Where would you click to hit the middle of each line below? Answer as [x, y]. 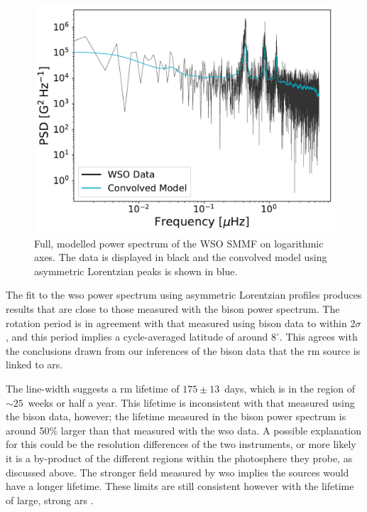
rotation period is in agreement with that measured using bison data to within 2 [181, 322]
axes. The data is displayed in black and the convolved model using [181, 257]
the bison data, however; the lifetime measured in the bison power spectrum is [176, 416]
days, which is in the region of [290, 388]
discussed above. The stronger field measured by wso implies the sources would [177, 472]
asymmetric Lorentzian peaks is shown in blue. [136, 271]
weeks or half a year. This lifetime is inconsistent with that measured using [191, 402]
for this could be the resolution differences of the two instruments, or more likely [181, 444]
